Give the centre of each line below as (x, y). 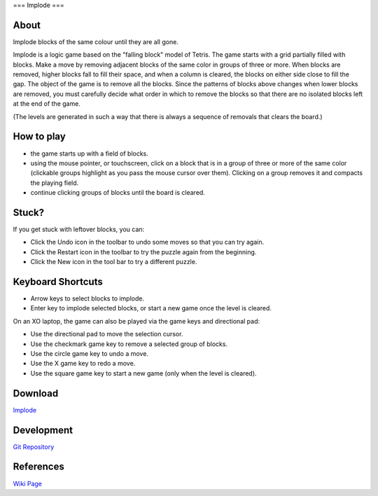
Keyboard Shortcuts (58, 282)
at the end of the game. (47, 104)
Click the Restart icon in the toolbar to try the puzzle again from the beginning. (143, 252)
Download (36, 393)
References (38, 467)
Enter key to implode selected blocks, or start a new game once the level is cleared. (151, 308)
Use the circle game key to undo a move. (89, 354)
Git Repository (34, 447)
